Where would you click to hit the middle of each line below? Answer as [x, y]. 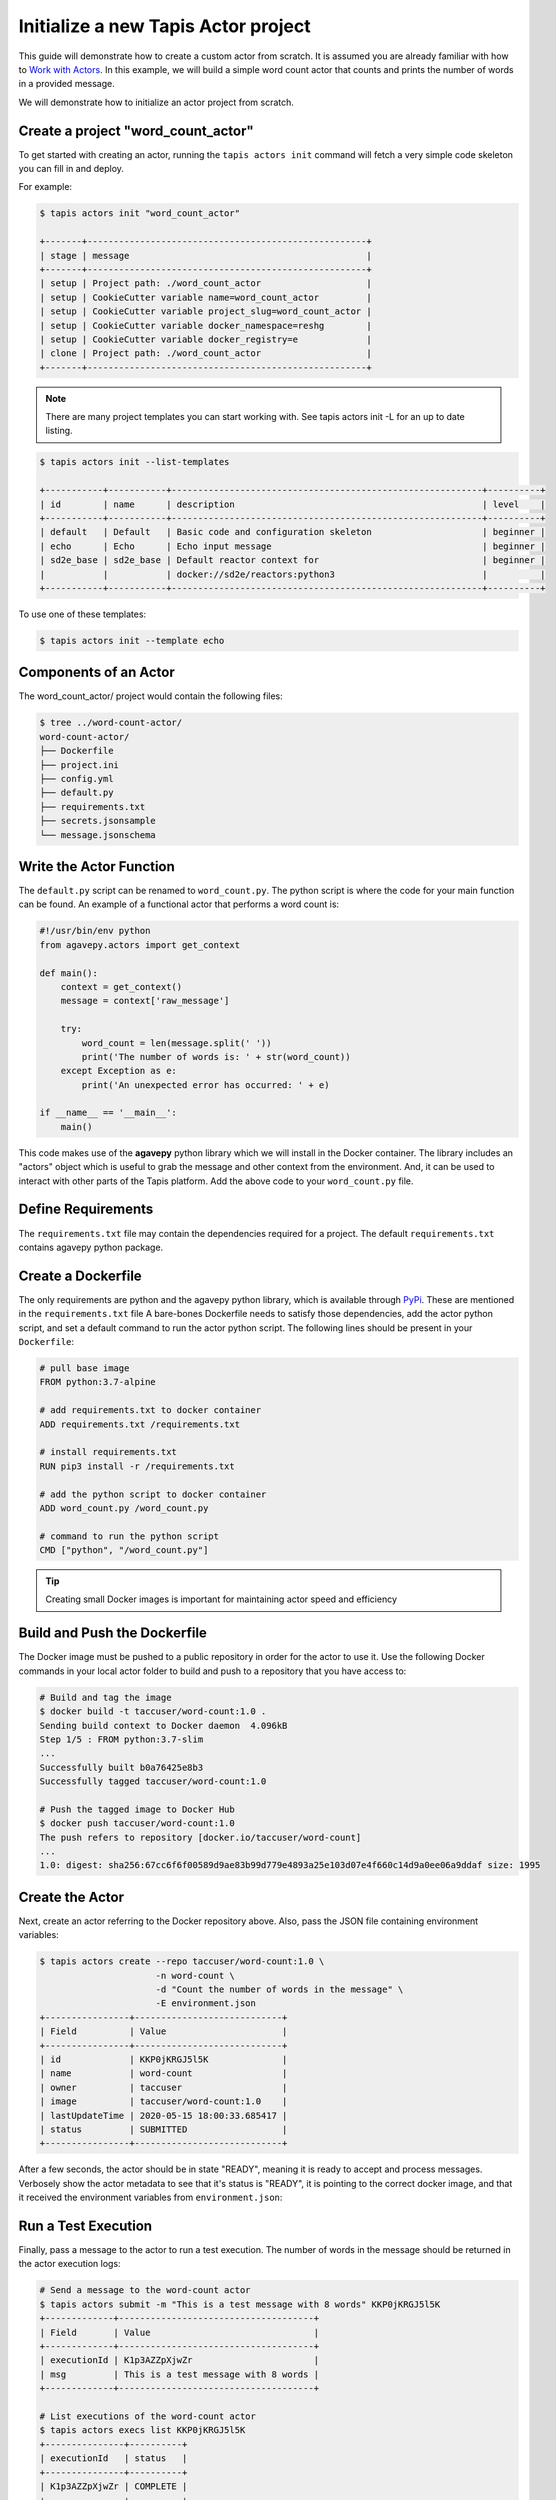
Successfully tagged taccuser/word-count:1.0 [153, 1781]
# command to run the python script [129, 1536]
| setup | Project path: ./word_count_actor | [205, 283]
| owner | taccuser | [163, 2087]
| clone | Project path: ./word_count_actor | [205, 353]
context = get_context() [121, 986]
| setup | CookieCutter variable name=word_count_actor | [205, 297]
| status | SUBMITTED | [163, 2129]
